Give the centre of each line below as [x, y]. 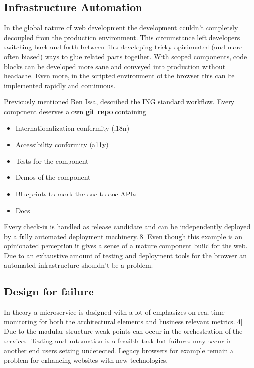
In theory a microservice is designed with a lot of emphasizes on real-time [114, 312]
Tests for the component [52, 160]
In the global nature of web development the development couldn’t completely [121, 28]
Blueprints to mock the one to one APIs [75, 193]
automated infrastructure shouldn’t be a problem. [79, 265]
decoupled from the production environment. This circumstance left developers [122, 37]
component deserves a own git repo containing [75, 111]
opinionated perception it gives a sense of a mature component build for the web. [126, 246]
